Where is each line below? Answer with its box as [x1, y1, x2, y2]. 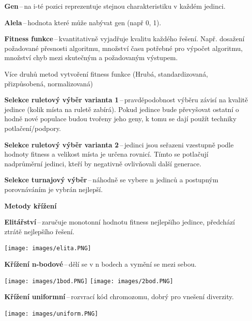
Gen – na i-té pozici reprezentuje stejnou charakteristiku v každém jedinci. [4, 1, 226, 11]
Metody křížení [4, 200, 57, 210]
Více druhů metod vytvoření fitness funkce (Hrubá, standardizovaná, [4, 68, 208, 79]
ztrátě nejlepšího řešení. [4, 226, 75, 236]
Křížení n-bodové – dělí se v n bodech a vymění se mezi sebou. [4, 258, 197, 269]
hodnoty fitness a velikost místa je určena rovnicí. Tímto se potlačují [4, 149, 208, 159]
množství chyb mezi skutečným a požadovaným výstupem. [4, 52, 178, 63]
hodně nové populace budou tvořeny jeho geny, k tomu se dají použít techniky [4, 113, 236, 124]
